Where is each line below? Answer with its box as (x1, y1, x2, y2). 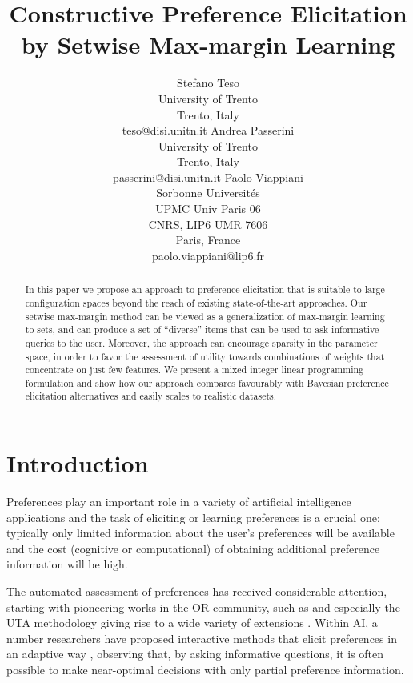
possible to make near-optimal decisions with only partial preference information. (6, 661, 404, 678)
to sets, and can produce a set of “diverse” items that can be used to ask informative (25, 323, 379, 336)
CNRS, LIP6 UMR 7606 (148, 215, 268, 232)
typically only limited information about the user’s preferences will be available (6, 524, 395, 541)
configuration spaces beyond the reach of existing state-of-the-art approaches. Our (25, 295, 367, 309)
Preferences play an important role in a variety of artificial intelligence (6, 493, 351, 510)
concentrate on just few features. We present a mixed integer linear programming (25, 363, 363, 376)
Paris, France (175, 231, 241, 248)
